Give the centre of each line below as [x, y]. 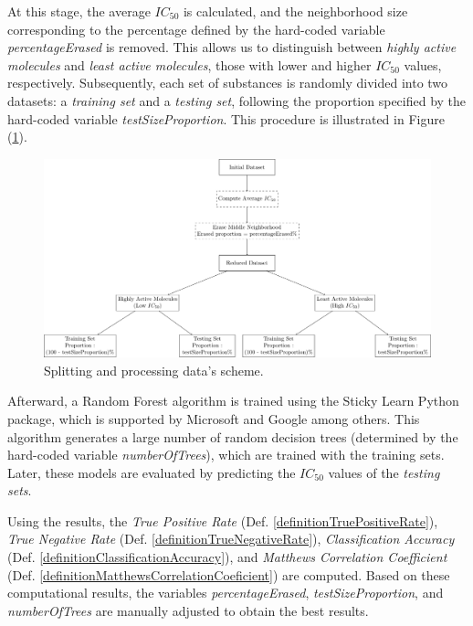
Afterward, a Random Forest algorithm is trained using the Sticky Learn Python [233, 401]
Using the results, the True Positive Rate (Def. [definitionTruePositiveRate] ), [223, 520]
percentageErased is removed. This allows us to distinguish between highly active [232, 47]
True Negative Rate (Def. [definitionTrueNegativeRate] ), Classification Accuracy [231, 539]
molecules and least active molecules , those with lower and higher [189, 64]
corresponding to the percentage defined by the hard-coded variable [196, 29]
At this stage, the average [79, 11]
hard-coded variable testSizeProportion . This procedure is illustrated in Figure [226, 118]
